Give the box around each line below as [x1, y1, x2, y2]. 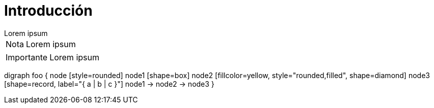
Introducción [4, 2, 93, 19]
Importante [6, 52, 48, 62]
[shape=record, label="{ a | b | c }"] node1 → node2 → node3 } [4, 79, 214, 88]
